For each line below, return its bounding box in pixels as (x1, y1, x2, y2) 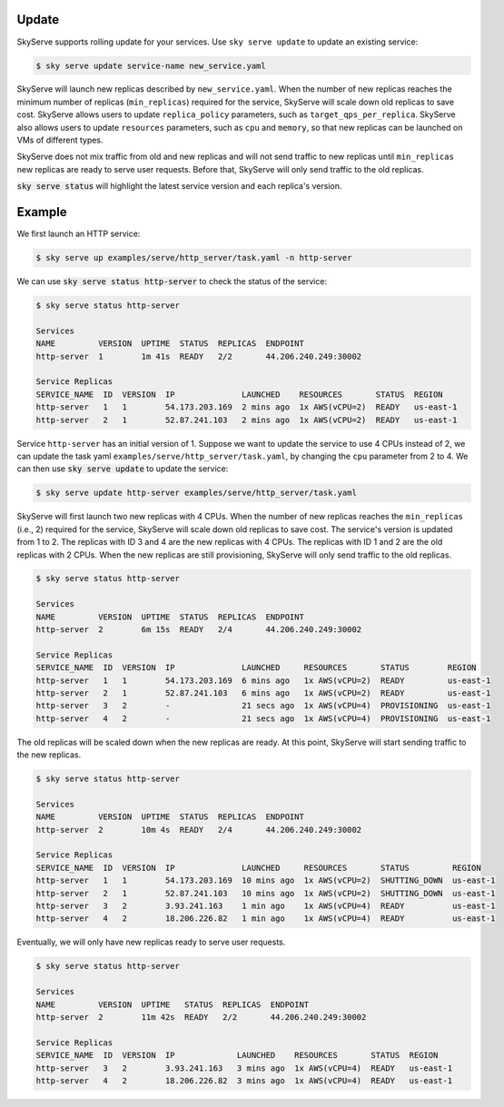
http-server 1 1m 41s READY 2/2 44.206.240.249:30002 (35, 351, 362, 361)
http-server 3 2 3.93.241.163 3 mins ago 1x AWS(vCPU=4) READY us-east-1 (35, 1063, 453, 1073)
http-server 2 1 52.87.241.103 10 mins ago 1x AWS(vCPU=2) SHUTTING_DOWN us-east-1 (35, 888, 496, 898)
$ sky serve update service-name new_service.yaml (35, 60, 267, 71)
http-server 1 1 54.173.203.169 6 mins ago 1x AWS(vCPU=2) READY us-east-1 (35, 675, 491, 686)
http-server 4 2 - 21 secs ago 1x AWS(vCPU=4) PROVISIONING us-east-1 (35, 713, 491, 724)
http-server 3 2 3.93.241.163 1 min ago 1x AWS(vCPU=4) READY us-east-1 (35, 901, 496, 912)
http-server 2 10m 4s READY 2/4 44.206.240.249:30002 (35, 825, 362, 835)
